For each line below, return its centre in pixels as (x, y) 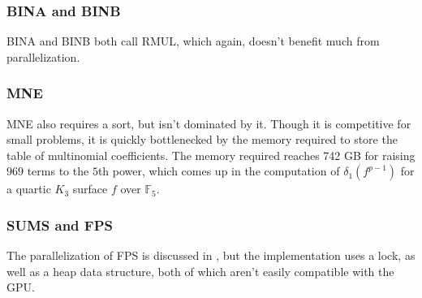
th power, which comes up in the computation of (219, 171)
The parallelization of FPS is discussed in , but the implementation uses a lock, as (211, 255)
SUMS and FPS (60, 225)
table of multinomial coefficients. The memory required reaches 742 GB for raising (211, 155)
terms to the (58, 171)
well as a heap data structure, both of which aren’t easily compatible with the (200, 271)
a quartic (29, 189)
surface (90, 189)
